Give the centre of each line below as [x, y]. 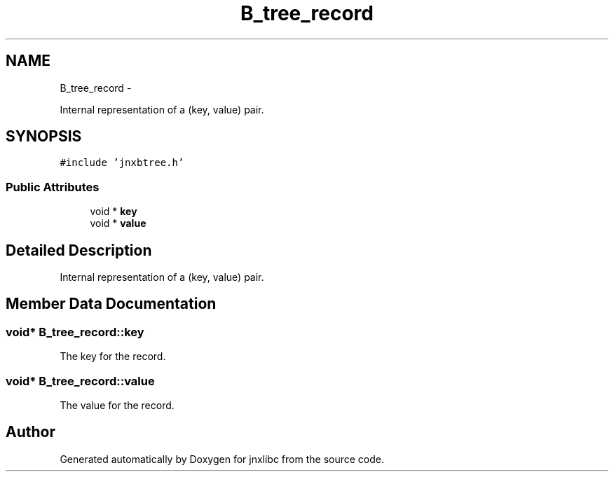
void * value [118, 223]
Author [30, 432]
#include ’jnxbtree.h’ [122, 163]
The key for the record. [113, 357]
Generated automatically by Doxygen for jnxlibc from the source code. [222, 459]
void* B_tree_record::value [80, 381]
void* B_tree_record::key [75, 332]
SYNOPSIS [44, 137]
